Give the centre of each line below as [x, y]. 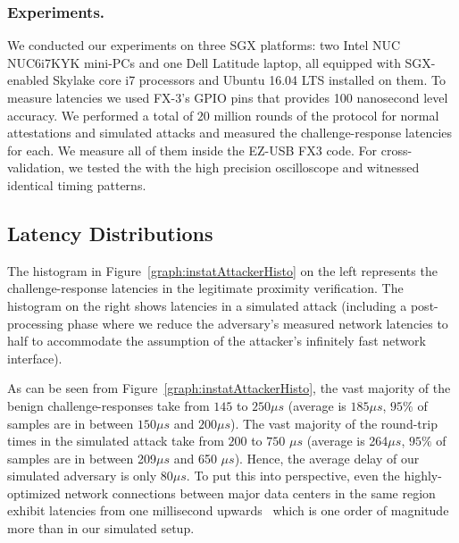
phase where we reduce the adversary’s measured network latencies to [258, 323]
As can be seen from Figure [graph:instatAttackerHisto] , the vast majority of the [229, 388]
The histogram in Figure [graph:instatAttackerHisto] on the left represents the [222, 270]
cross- [396, 150]
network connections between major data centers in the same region [250, 493]
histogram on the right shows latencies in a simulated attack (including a [207, 305]
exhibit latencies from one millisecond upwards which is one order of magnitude [228, 510]
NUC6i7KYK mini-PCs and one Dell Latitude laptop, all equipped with [204, 62]
